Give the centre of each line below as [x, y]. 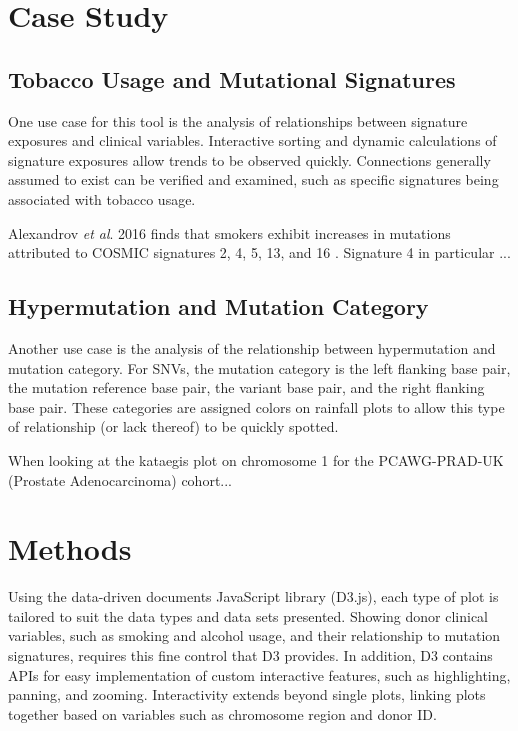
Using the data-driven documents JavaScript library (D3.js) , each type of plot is [253, 596]
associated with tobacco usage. [102, 198]
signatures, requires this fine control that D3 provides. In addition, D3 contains [250, 655]
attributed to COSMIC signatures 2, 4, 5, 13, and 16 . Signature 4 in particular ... [259, 252]
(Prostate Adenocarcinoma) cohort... [120, 479]
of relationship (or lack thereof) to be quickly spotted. [173, 426]
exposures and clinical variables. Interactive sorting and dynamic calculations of [252, 140]
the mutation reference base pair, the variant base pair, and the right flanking [246, 387]
